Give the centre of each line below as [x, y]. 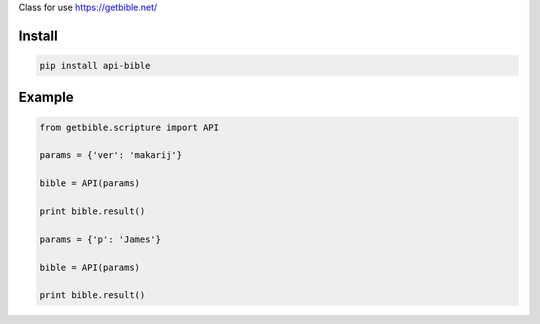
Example [46, 97]
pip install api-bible [95, 65]
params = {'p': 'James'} [100, 239]
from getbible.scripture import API [129, 127]
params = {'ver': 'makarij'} [111, 155]
